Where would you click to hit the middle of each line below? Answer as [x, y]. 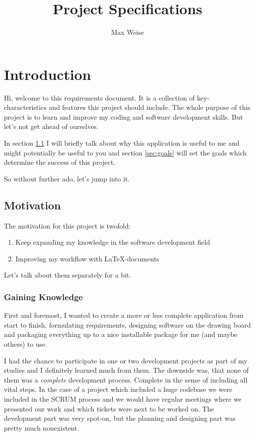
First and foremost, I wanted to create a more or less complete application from [124, 315]
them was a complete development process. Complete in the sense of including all [126, 379]
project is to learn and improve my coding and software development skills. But [124, 116]
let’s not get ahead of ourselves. [51, 126]
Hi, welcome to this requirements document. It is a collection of [100, 97]
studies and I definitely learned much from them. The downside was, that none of [126, 370]
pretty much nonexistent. [42, 427]
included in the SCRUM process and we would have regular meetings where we [123, 398]
